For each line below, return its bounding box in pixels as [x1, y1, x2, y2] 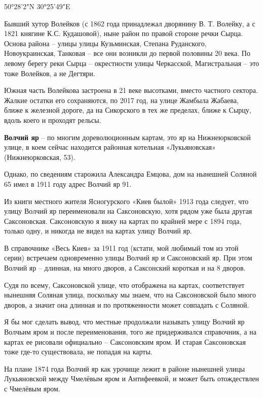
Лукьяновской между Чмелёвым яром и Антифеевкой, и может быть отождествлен [4, 373, 259, 384]
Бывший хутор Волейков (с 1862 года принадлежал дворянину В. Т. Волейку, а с [4, 18, 255, 28]
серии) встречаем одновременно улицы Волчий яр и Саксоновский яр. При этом [4, 252, 252, 263]
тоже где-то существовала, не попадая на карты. [4, 346, 153, 357]
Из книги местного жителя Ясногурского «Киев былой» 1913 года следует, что [4, 195, 249, 206]
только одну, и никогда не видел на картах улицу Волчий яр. [4, 225, 192, 236]
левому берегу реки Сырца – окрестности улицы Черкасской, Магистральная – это [4, 57, 259, 68]
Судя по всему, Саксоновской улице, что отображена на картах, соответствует [4, 279, 245, 290]
